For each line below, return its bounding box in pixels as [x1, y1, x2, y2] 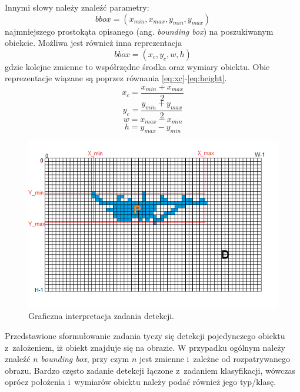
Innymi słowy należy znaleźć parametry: [5, 1, 149, 13]
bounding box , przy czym [41, 353, 129, 365]
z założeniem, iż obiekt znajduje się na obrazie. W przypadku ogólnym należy [5, 341, 285, 353]
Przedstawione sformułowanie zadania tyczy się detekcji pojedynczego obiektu [5, 329, 285, 341]
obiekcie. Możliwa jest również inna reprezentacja [5, 36, 182, 49]
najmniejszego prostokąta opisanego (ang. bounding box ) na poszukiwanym [5, 25, 274, 37]
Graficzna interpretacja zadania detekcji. [28, 310, 174, 322]
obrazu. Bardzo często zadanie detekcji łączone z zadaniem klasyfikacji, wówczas [5, 364, 295, 376]
